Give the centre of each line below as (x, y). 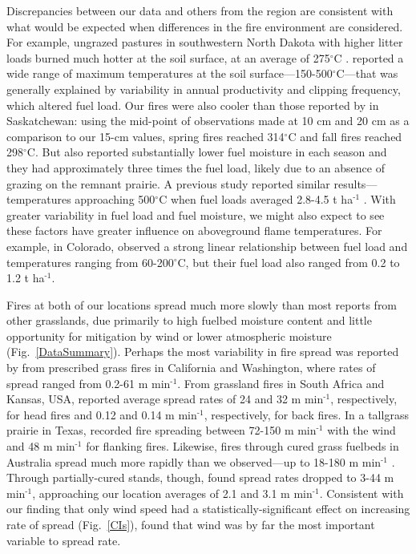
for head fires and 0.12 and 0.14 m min (102, 414)
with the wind (361, 430)
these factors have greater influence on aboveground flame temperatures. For (194, 230)
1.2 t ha (26, 278)
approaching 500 (115, 199)
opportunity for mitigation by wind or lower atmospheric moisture (169, 336)
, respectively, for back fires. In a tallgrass (306, 414)
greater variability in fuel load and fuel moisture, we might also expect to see (196, 214)
